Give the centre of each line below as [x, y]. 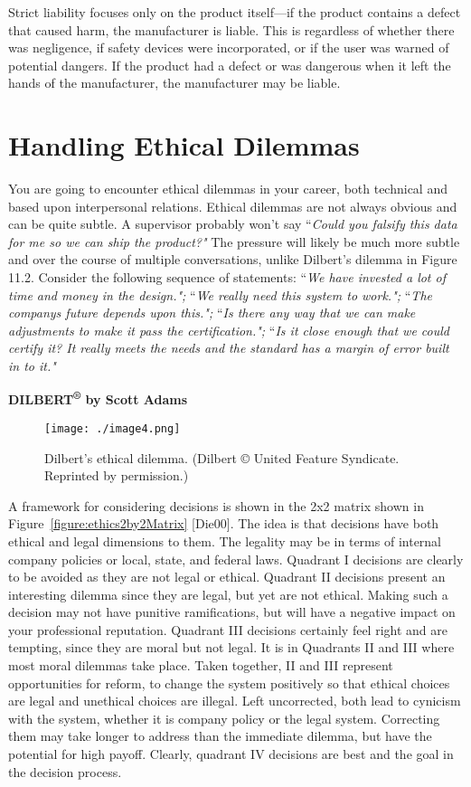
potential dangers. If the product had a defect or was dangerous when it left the [230, 65]
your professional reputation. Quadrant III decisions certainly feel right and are [228, 629]
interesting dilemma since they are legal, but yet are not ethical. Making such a [228, 594]
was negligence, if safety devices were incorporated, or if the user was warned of [229, 47]
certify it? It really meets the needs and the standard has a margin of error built [229, 348]
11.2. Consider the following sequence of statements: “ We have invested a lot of [227, 277]
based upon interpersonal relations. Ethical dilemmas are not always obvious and [233, 206]
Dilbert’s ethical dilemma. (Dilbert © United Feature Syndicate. [222, 457]
